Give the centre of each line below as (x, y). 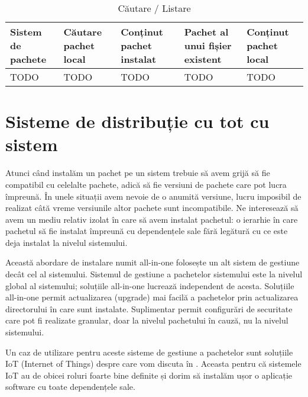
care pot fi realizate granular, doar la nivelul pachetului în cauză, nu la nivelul (147, 320)
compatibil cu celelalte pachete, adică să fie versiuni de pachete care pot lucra (146, 184)
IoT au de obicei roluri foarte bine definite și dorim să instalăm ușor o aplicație (149, 375)
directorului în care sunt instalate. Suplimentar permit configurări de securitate (149, 308)
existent (203, 59)
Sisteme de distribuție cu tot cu (137, 121)
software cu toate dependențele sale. (70, 387)
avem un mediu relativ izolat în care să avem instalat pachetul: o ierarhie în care (152, 219)
